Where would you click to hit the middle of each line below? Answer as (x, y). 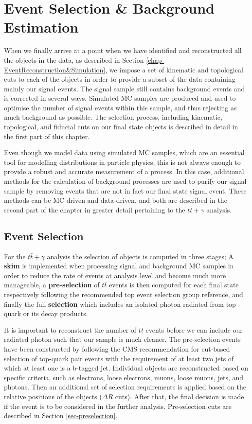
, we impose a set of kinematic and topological (174, 69)
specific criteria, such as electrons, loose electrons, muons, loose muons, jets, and (124, 377)
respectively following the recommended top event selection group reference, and (124, 294)
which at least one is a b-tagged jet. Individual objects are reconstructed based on (126, 368)
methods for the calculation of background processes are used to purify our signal (125, 181)
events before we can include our (194, 329)
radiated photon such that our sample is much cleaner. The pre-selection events (122, 339)
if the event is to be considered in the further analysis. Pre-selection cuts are (118, 406)
